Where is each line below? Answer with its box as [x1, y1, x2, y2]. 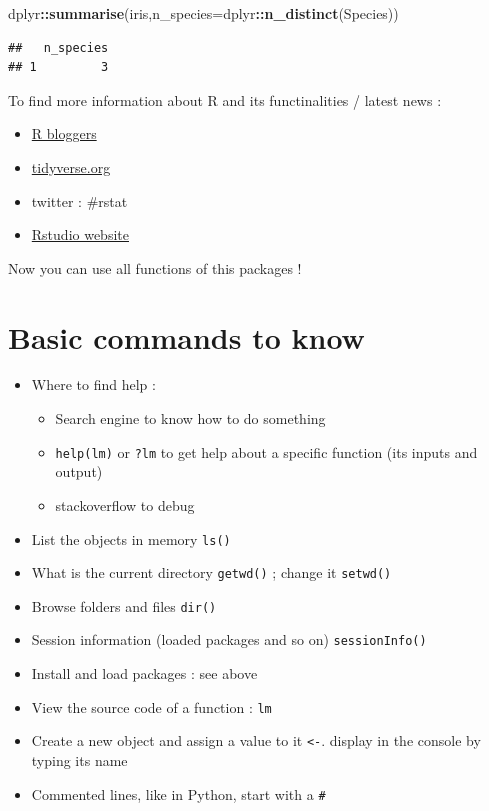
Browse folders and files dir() [31, 595, 217, 616]
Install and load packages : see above [31, 663, 258, 684]
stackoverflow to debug [55, 494, 195, 515]
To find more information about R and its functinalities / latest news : [8, 89, 442, 110]
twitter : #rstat [31, 190, 128, 211]
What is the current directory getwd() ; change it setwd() [31, 562, 392, 583]
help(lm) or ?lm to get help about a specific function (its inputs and [55, 441, 478, 462]
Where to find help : [31, 374, 156, 395]
